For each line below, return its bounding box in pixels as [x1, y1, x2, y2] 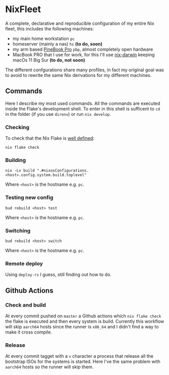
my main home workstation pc [12, 35, 75, 41]
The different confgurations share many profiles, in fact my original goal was [5, 67, 164, 73]
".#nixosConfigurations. [37, 168, 89, 173]
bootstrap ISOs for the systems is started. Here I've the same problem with [5, 358, 160, 365]
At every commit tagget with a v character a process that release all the [5, 353, 154, 359]
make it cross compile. [5, 329, 52, 335]
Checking [5, 123, 30, 131]
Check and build [5, 301, 46, 308]
